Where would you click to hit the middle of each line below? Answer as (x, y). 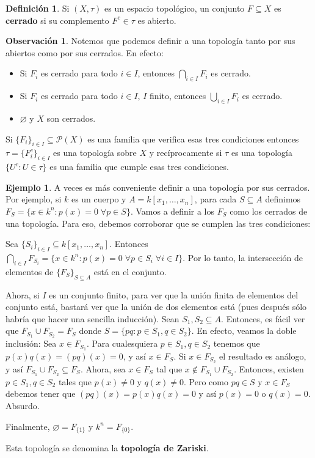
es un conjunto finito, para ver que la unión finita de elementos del (174, 294)
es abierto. (157, 20)
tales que (75, 381)
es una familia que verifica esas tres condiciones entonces (193, 139)
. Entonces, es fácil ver (263, 318)
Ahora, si (23, 294)
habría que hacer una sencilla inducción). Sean (92, 318)
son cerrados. (71, 118)
